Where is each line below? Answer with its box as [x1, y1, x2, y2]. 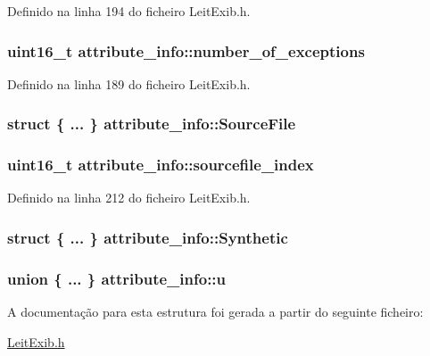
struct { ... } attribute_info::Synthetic [7, 226, 288, 248]
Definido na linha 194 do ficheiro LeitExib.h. [7, 2, 251, 20]
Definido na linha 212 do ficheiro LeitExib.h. [7, 188, 251, 207]
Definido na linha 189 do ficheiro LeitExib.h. [7, 74, 251, 93]
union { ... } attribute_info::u [7, 267, 227, 289]
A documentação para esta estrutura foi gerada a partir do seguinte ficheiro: [7, 302, 424, 321]
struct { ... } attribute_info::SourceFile [7, 112, 296, 135]
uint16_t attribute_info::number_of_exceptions [7, 39, 365, 62]
